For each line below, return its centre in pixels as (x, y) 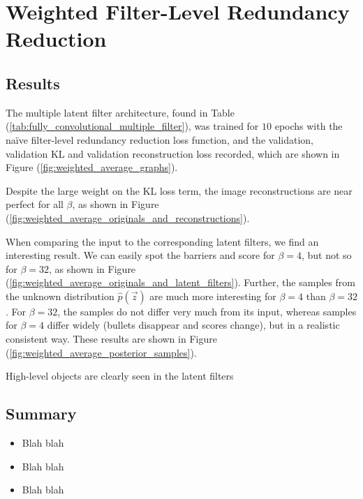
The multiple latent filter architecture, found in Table (120, 112)
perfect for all (35, 204)
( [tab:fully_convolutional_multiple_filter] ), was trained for (132, 126)
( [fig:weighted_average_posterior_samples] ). (101, 352)
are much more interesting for (213, 296)
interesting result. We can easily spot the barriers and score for (140, 255)
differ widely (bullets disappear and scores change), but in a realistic (193, 325)
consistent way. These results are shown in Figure (111, 339)
